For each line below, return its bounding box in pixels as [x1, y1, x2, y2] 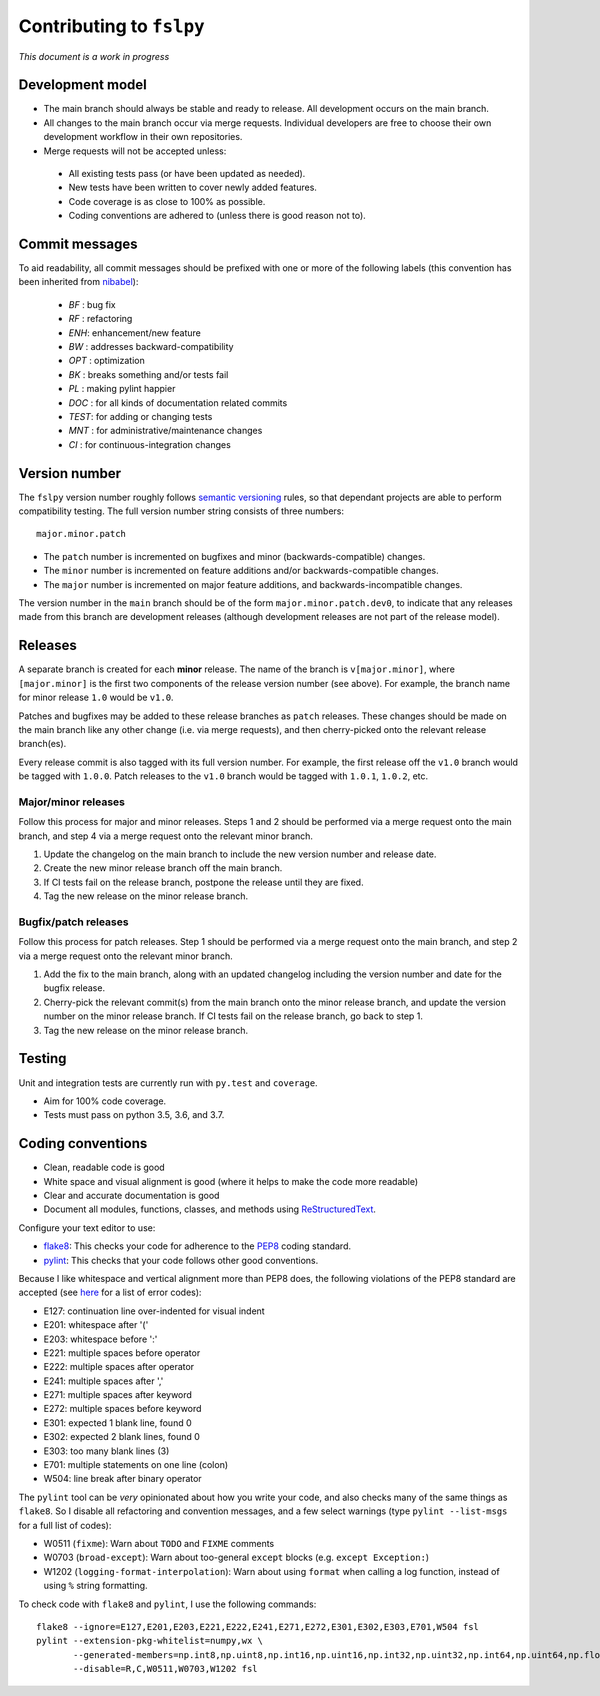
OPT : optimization [68, 355, 145, 367]
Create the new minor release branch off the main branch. [43, 862, 283, 874]
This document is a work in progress [18, 50, 170, 62]
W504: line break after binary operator [43, 1473, 202, 1485]
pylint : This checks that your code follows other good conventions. [43, 1254, 319, 1266]
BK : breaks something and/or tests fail [68, 368, 229, 380]
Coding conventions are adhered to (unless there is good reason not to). [68, 210, 367, 222]
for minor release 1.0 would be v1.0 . [18, 691, 174, 704]
